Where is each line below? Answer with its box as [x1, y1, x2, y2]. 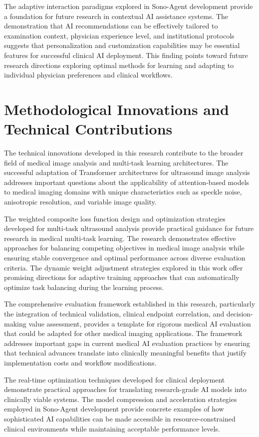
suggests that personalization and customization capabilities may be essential [4, 40, 240, 50]
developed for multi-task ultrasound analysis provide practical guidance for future [4, 223, 254, 233]
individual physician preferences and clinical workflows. [4, 69, 173, 80]
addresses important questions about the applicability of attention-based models [4, 176, 250, 187]
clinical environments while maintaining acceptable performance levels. [4, 423, 220, 433]
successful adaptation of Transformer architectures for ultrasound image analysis [4, 167, 250, 177]
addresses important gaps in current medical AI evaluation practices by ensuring [4, 337, 251, 348]
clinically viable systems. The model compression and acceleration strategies [4, 393, 237, 404]
